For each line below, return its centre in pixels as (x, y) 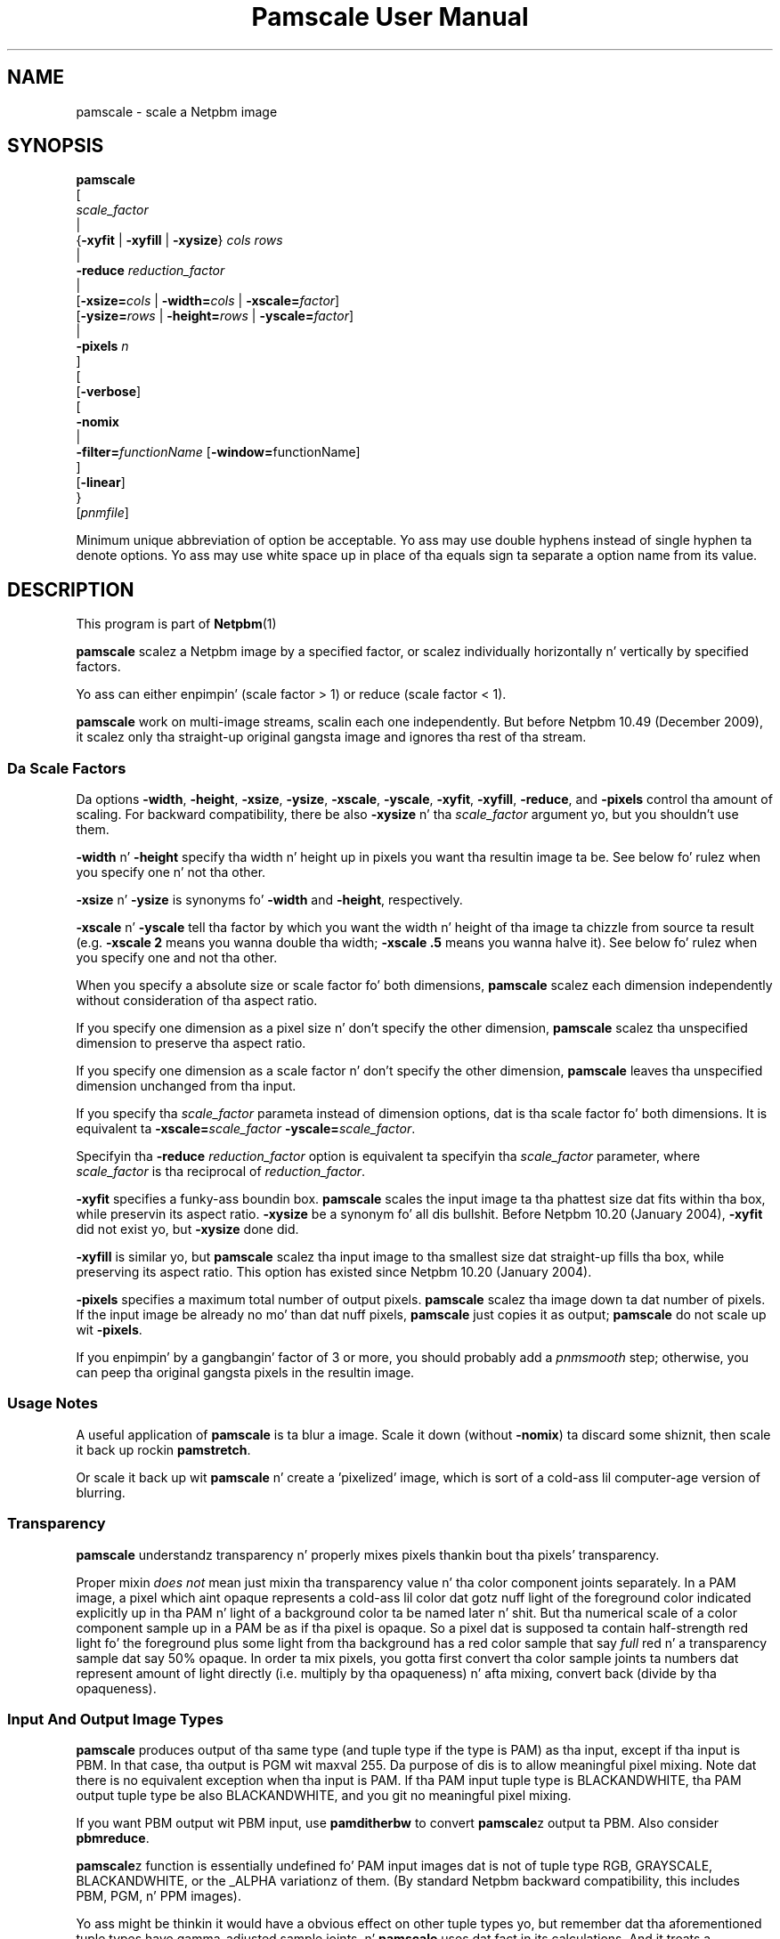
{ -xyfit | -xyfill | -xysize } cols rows (179, 240)
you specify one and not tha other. (177, 958)
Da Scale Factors (67, 768)
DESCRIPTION (71, 589)
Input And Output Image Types (115, 1719)
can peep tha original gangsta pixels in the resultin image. (245, 1373)
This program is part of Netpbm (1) (176, 624)
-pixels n (102, 346)
